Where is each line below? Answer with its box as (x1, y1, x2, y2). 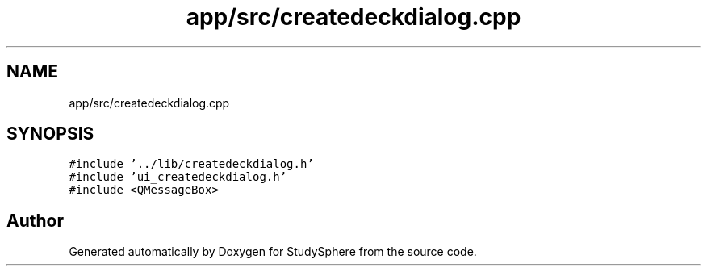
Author (6, 210, 64, 231)
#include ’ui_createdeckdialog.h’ (69, 170, 287, 184)
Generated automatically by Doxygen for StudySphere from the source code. (69, 245, 477, 259)
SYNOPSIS (6, 123, 94, 144)
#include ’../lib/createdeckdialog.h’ (69, 157, 314, 171)
